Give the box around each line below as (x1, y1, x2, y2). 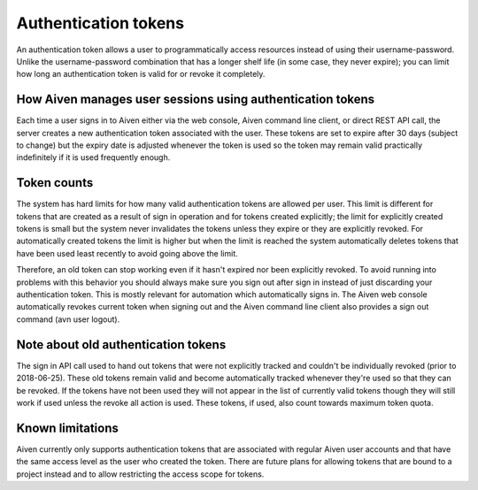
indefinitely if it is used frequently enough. (16, 152, 171, 163)
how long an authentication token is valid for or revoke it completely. (16, 69, 266, 80)
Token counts (16, 175, 94, 190)
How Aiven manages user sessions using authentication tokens (16, 92, 375, 107)
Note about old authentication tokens (16, 337, 227, 352)
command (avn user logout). (16, 314, 120, 325)
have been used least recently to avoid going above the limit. (16, 248, 238, 258)
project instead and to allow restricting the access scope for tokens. (16, 469, 265, 479)
